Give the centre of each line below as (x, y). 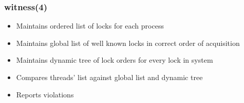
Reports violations (45, 94)
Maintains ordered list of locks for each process (90, 26)
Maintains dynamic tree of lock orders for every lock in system (115, 60)
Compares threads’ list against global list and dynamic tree (109, 77)
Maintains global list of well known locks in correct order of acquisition (128, 43)
